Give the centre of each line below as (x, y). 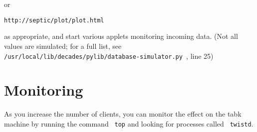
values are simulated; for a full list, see (63, 46)
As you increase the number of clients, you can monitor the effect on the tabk (123, 114)
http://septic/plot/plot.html (54, 20)
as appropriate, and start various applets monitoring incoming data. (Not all (121, 36)
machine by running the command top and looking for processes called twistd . (129, 123)
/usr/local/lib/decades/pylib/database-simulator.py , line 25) (109, 56)
